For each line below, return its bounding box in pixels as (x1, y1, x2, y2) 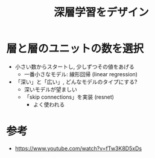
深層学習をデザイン (53, 5, 149, 19)
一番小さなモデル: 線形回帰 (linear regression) (24, 70, 138, 77)
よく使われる (33, 100, 65, 108)
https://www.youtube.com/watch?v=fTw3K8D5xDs (14, 145, 142, 152)
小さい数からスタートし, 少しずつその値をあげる (14, 63, 134, 70)
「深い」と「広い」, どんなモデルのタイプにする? (14, 78, 138, 85)
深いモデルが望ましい (24, 85, 77, 93)
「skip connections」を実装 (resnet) (24, 93, 115, 100)
